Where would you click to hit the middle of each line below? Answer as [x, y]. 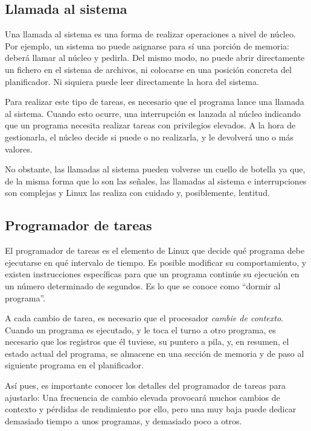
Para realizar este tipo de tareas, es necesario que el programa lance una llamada [155, 102]
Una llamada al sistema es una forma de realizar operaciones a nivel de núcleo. [150, 34]
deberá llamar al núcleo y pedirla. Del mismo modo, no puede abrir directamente [155, 58]
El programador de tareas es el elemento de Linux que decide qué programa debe [155, 250]
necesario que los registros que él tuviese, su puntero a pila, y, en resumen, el [147, 341]
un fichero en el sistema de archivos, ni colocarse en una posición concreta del [148, 69]
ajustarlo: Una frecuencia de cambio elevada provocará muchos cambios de [143, 397]
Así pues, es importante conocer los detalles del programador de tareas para [146, 385]
